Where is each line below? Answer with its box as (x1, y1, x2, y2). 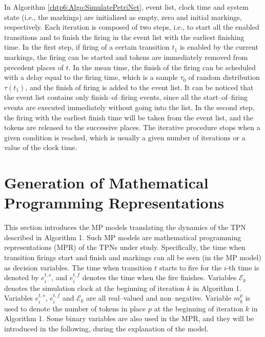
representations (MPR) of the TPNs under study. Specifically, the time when (4, 242, 246, 252)
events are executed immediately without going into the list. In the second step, (4, 101, 255, 112)
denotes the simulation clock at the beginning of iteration (4, 282, 185, 293)
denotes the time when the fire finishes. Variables (82, 272, 237, 283)
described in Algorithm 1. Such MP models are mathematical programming (4, 231, 241, 242)
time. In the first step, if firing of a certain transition (4, 41, 170, 52)
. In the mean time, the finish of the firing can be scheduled (68, 61, 256, 72)
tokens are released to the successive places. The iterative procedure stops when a (4, 122, 260, 133)
